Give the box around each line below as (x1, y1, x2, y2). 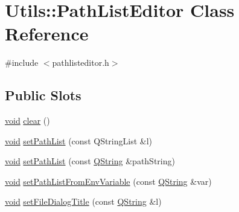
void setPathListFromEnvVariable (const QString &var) (5, 175, 212, 187)
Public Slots (5, 86, 81, 104)
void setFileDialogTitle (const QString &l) (5, 195, 162, 208)
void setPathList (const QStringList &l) (5, 134, 153, 147)
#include (5, 56, 39, 69)
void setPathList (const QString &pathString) (5, 155, 175, 167)
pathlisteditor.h (52, 56, 109, 69)
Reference (5, 21, 89, 46)
